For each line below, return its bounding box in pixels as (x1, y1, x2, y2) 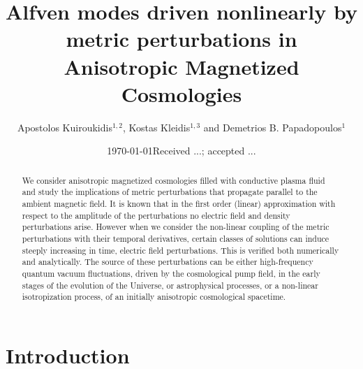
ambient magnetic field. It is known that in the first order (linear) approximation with (22, 197, 336, 209)
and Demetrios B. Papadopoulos (203, 120, 342, 134)
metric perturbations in (66, 24, 297, 53)
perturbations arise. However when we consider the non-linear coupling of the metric (22, 221, 329, 233)
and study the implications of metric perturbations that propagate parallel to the (22, 186, 318, 198)
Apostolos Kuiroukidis (17, 120, 112, 134)
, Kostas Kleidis (122, 120, 191, 134)
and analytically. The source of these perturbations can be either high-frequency (22, 256, 313, 268)
